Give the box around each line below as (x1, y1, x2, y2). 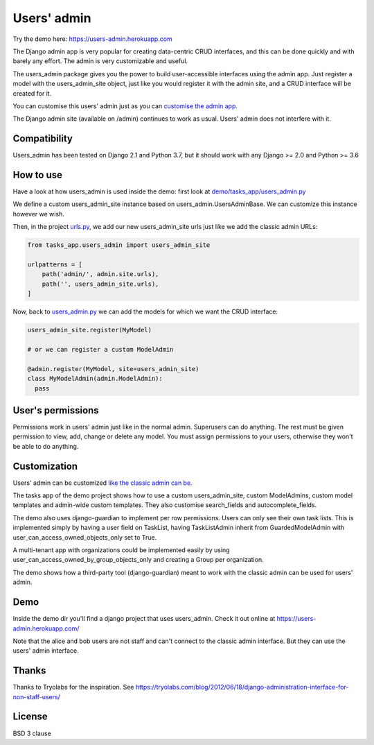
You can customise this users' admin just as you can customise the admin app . (12, 101, 238, 110)
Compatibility (12, 132, 73, 145)
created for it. (12, 89, 52, 97)
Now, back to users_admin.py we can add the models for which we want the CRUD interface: (12, 307, 278, 316)
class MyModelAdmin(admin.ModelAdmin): (27, 375, 163, 383)
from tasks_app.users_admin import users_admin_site (27, 241, 211, 249)
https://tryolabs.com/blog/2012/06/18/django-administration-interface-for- (135, 683, 349, 692)
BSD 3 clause (12, 729, 51, 737)
